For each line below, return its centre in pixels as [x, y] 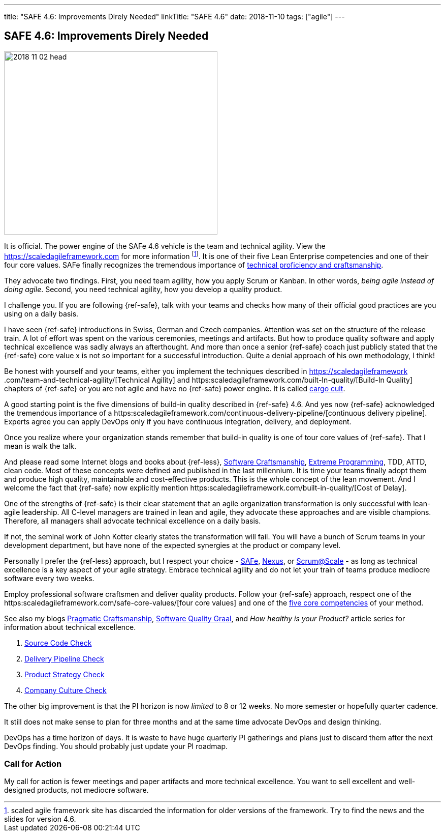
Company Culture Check [66, 690]
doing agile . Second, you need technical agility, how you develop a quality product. [143, 289]
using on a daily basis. [41, 313]
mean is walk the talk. [40, 446]
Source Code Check [58, 643]
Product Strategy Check [65, 674]
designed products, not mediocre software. [76, 790]
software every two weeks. [49, 578]
